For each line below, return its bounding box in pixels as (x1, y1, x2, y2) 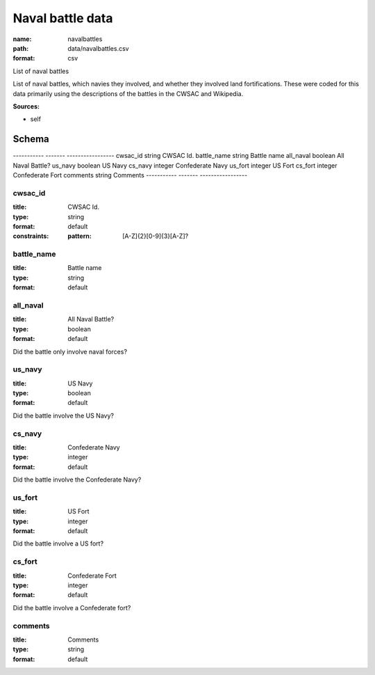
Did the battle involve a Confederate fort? (12, 603, 131, 612)
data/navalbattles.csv (67, 44, 129, 52)
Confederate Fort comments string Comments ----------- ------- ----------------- (12, 170, 248, 179)
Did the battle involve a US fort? (12, 539, 104, 548)
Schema (12, 133, 50, 145)
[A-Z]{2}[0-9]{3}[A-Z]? (122, 232, 189, 240)
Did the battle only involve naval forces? (12, 347, 128, 356)
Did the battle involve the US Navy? (12, 411, 115, 420)
